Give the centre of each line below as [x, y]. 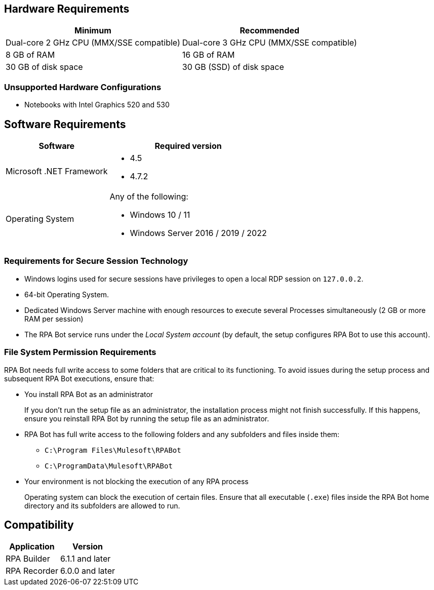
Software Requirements [65, 124]
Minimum [93, 31]
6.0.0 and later [87, 571]
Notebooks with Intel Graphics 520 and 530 [97, 105]
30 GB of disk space [44, 67]
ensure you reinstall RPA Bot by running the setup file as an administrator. [147, 418]
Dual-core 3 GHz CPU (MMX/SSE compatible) [269, 43]
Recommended [270, 31]
